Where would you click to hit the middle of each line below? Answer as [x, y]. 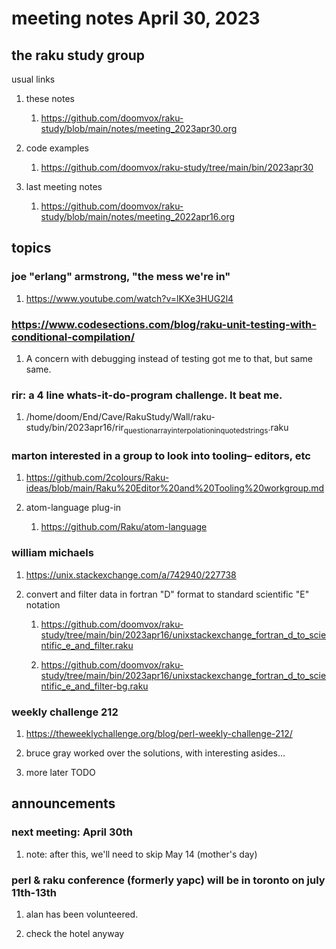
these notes [50, 98]
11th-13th [34, 892]
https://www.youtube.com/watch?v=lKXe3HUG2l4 [129, 298]
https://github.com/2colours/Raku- [97, 478]
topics [31, 248]
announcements [63, 803]
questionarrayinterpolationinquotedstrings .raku [206, 429]
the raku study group [78, 55]
